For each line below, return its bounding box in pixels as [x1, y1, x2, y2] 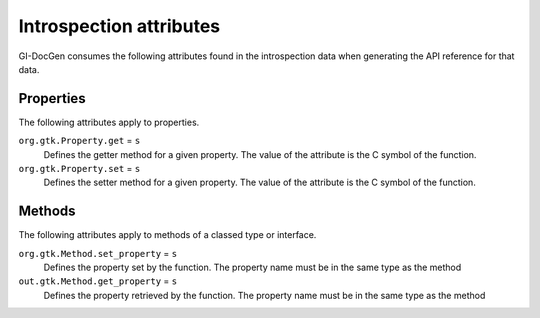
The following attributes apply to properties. [18, 116, 200, 128]
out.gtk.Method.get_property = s [18, 275, 178, 287]
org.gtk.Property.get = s [18, 135, 141, 147]
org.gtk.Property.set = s [18, 163, 141, 175]
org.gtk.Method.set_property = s [18, 247, 178, 259]
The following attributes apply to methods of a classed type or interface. [18, 229, 317, 241]
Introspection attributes [18, 15, 220, 37]
